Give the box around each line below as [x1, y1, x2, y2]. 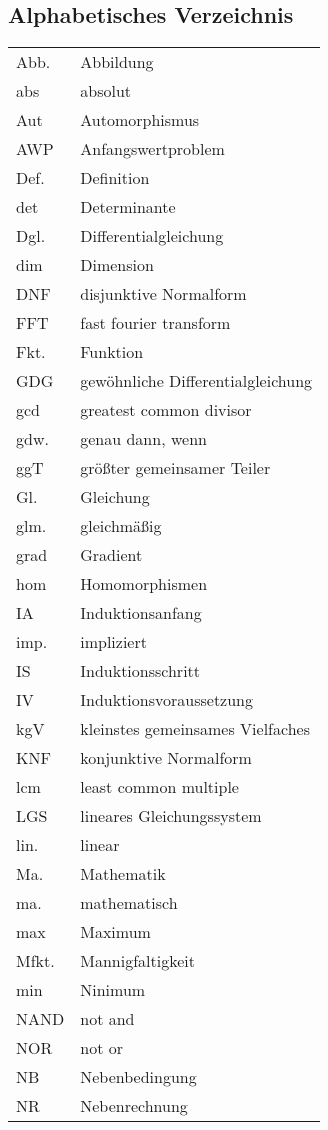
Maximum [80, 920, 151, 944]
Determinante [80, 195, 176, 219]
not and [80, 1007, 135, 1031]
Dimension [80, 253, 154, 277]
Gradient [80, 543, 143, 567]
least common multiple [80, 775, 239, 799]
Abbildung [80, 50, 154, 74]
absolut [80, 79, 132, 103]
